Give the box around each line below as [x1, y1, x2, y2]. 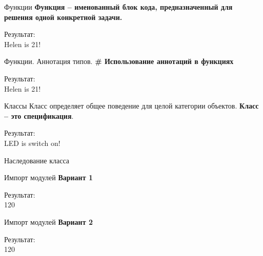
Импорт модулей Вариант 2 [4, 216, 93, 227]
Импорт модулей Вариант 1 [4, 172, 93, 183]
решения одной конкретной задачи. [4, 11, 123, 22]
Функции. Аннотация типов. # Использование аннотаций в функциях [4, 56, 234, 67]
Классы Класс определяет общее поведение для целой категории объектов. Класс [4, 100, 259, 111]
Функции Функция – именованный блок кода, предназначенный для [4, 2, 233, 12]
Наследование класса [4, 155, 69, 165]
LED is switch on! [4, 137, 60, 148]
